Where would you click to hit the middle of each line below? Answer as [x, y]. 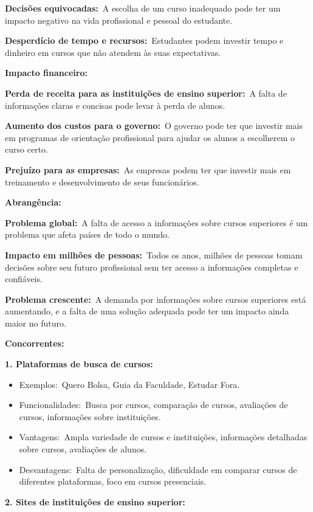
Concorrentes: [35, 343]
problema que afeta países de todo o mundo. [87, 234]
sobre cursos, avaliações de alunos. [83, 449]
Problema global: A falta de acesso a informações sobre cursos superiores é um [156, 222]
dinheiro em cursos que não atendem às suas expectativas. [113, 52]
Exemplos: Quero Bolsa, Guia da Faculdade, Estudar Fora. [129, 384]
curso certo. [26, 149]
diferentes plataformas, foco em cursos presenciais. [113, 481]
